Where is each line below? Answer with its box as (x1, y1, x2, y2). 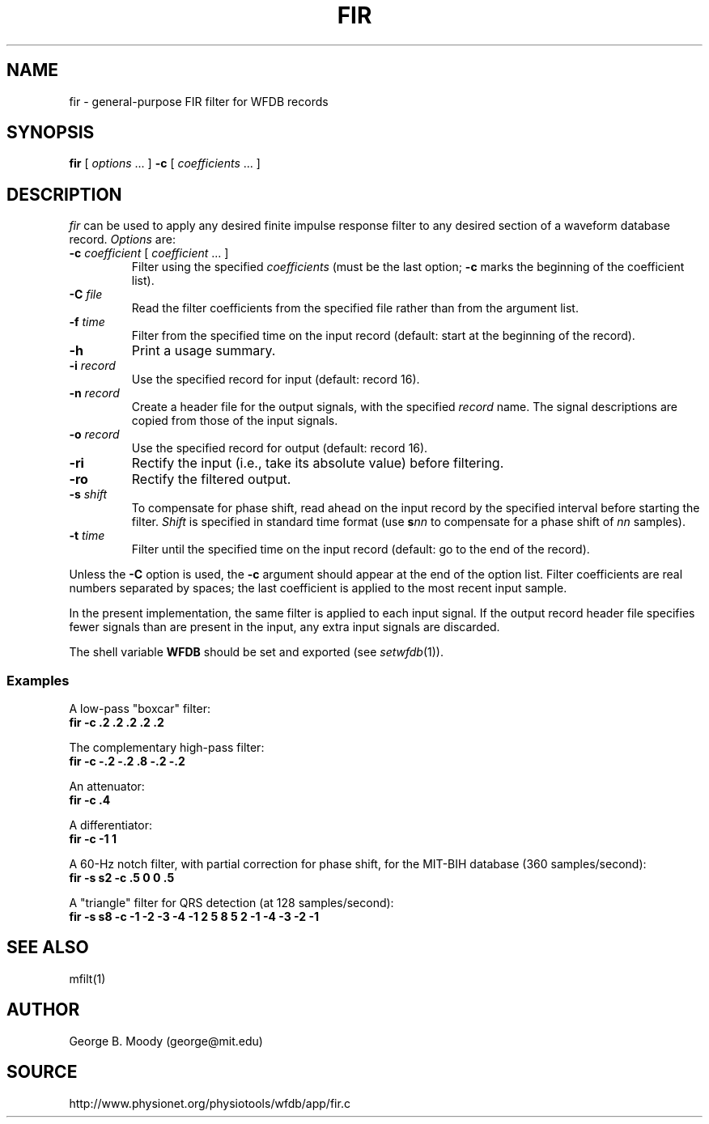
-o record (69, 427, 120, 442)
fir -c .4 (69, 793, 111, 808)
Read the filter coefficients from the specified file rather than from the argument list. (131, 301, 579, 316)
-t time (69, 528, 105, 543)
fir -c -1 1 (69, 832, 117, 846)
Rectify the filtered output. (131, 471, 291, 488)
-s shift (69, 487, 108, 502)
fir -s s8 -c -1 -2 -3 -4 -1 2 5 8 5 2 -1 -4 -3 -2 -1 (69, 910, 320, 924)
